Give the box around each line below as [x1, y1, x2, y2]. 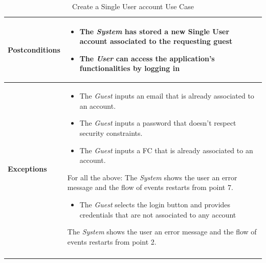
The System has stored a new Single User [79, 26, 230, 36]
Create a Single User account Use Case [72, 1, 194, 11]
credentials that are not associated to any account [79, 209, 236, 220]
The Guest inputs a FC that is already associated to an [79, 145, 253, 155]
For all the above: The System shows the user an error [67, 172, 237, 182]
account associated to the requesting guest [79, 36, 233, 46]
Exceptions [8, 163, 47, 174]
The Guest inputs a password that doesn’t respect [79, 117, 236, 128]
